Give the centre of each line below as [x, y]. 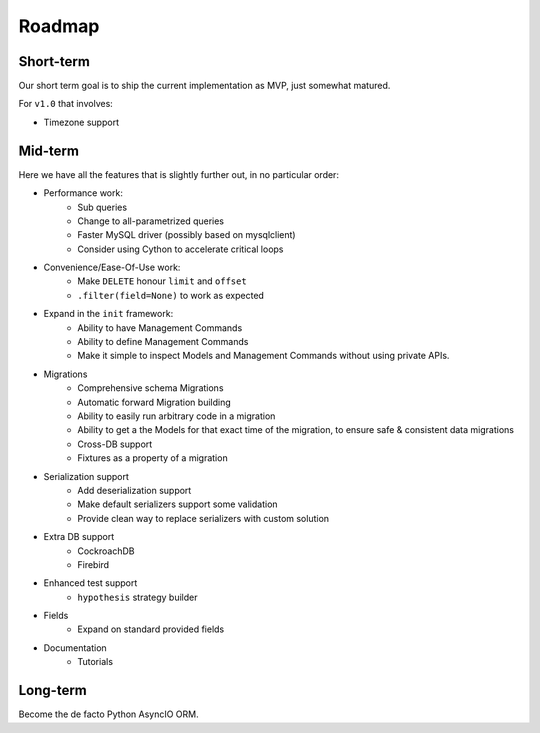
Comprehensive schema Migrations [150, 388]
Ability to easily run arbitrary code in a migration [176, 416]
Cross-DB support [115, 444]
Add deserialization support [134, 490]
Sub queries [102, 207]
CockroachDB [106, 551]
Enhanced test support [90, 583]
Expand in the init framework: [108, 314]
